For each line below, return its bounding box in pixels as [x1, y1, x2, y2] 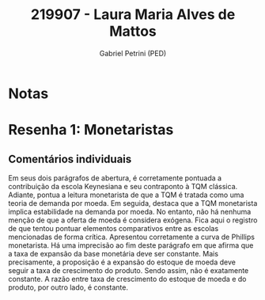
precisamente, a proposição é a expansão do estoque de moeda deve [8, 257, 236, 267]
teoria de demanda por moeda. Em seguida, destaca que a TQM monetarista [8, 198, 258, 207]
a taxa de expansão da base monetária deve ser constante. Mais [8, 249, 219, 258]
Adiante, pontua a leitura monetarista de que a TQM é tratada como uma [8, 190, 244, 199]
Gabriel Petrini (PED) [99, 48, 167, 58]
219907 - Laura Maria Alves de [30, 6, 236, 24]
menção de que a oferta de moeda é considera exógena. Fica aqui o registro [8, 215, 258, 225]
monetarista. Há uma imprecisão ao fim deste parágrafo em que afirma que [8, 240, 254, 250]
